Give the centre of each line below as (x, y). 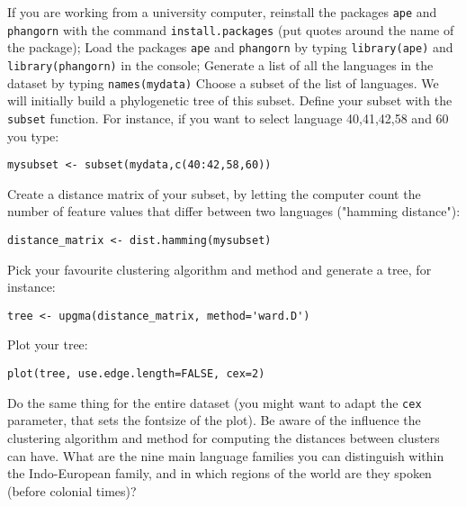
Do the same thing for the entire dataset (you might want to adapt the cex (215, 402)
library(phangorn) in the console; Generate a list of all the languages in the (220, 64)
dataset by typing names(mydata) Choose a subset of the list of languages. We (223, 82)
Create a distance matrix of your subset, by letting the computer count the (214, 193)
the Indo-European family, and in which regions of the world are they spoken (220, 473)
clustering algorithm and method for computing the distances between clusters (224, 437)
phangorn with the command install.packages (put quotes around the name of (231, 29)
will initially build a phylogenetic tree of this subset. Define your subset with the (230, 100)
